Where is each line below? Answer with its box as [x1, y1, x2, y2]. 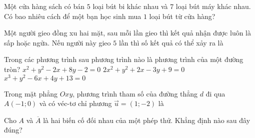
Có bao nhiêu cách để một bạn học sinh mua [4, 10, 141, 21]
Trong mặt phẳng [4, 88, 58, 98]
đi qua [205, 88, 225, 98]
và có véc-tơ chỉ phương [39, 98, 112, 108]
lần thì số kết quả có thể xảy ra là [118, 37, 223, 47]
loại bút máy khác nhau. [175, 1, 251, 11]
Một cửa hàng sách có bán [4, 1, 85, 11]
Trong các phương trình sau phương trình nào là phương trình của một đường [4, 54, 243, 64]
